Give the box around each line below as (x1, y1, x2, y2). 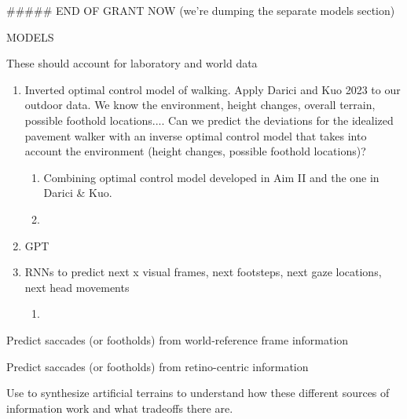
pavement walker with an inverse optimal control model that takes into (24, 127, 367, 144)
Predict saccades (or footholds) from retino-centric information (6, 358, 309, 374)
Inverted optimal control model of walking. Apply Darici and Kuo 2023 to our (24, 81, 401, 97)
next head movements (24, 279, 130, 295)
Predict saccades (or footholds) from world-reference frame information (6, 331, 349, 348)
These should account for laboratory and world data (6, 55, 258, 71)
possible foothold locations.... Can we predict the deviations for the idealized (24, 111, 394, 128)
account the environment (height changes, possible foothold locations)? (24, 143, 366, 159)
